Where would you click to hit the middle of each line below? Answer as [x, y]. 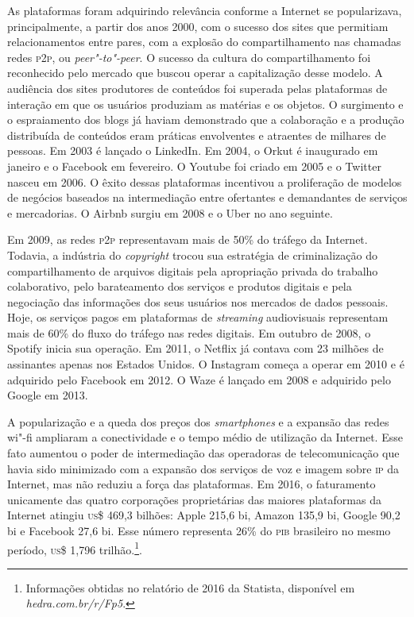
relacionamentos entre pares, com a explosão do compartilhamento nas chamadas [204, 42]
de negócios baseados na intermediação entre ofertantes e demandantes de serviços [207, 197]
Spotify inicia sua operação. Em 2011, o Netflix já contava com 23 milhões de [195, 348]
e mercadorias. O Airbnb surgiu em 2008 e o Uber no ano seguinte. [170, 212]
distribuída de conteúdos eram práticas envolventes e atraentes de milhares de [197, 135]
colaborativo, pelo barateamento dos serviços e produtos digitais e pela [180, 286]
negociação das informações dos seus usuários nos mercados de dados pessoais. [198, 301]
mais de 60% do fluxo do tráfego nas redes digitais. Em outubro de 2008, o [189, 332]
